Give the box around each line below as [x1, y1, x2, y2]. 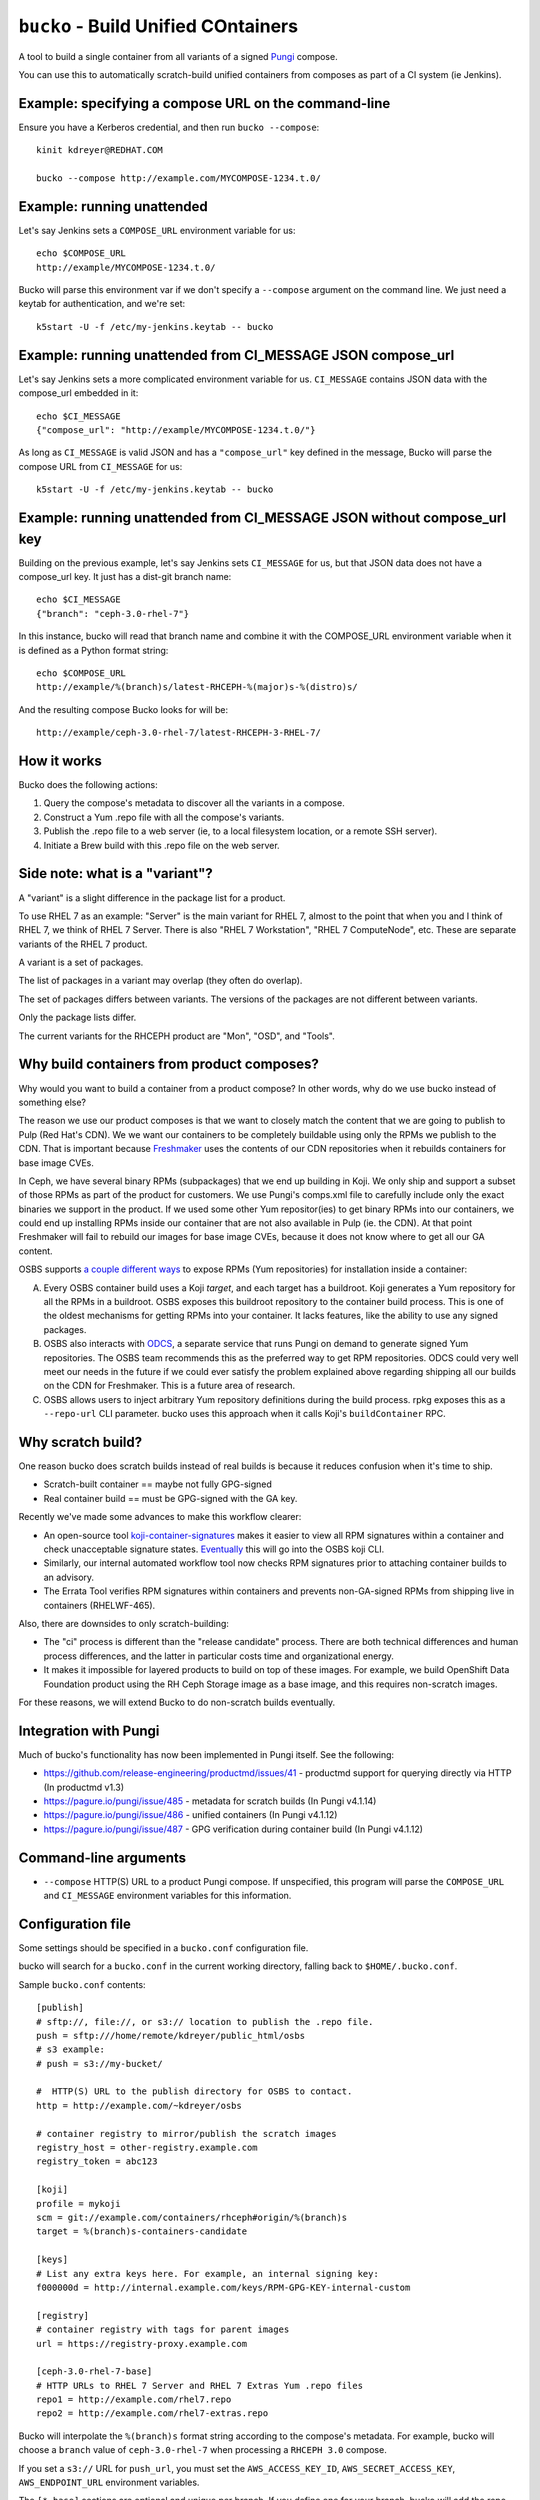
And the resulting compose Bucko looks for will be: [18, 703, 229, 715]
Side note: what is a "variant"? [18, 865, 214, 882]
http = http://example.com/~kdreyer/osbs [36, 2100, 242, 2111]
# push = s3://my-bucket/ [36, 2058, 164, 2069]
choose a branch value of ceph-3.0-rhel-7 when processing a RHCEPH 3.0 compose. [18, 2444, 387, 2456]
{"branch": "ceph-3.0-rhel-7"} [36, 608, 190, 619]
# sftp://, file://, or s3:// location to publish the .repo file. [36, 2016, 374, 2027]
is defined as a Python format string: [18, 644, 169, 656]
